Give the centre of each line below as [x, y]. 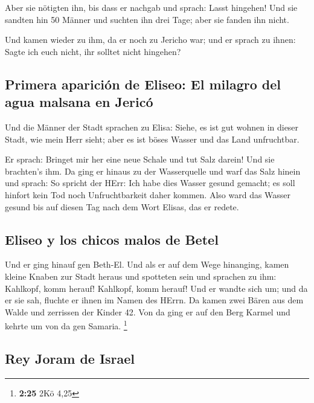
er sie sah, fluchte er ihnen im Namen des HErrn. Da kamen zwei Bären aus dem [154, 300]
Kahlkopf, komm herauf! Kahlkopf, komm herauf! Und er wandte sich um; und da [156, 288]
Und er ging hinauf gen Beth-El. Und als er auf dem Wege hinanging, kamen [147, 264]
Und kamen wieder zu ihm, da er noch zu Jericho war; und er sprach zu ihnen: [150, 40]
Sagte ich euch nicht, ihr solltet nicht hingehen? [93, 51]
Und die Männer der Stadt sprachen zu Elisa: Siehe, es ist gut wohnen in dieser [152, 127]
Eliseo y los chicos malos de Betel [112, 239]
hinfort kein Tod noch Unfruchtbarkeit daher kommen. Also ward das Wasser [148, 194]
